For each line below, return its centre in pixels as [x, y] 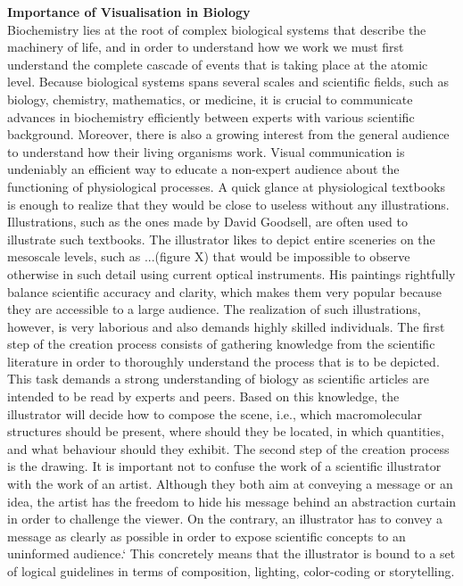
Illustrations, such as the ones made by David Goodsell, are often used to [207, 222]
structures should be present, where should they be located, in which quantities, [226, 431]
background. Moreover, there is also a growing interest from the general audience [228, 134]
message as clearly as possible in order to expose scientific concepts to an [207, 536]
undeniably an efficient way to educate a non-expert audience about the [203, 169]
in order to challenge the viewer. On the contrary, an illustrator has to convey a [225, 519]
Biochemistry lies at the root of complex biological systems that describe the [217, 29]
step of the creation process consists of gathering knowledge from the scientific [221, 344]
